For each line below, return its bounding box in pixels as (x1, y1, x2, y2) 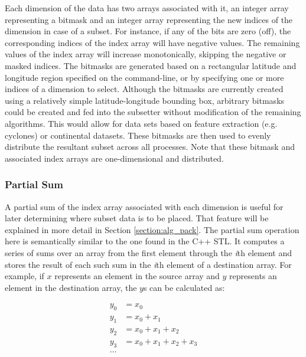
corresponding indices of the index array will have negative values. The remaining (5, 36, 300, 48)
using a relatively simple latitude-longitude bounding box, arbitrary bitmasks (5, 94, 285, 106)
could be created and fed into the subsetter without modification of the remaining (5, 106, 301, 118)
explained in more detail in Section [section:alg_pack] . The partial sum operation (5, 223, 300, 235)
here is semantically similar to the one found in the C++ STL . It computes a (5, 235, 285, 247)
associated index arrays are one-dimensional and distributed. (5, 152, 224, 164)
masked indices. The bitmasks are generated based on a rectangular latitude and (5, 59, 297, 71)
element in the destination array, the (5, 281, 137, 293)
